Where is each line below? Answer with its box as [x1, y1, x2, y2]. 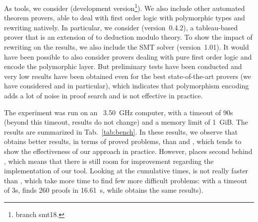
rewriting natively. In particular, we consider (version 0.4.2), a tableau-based [4, 22, 238, 32]
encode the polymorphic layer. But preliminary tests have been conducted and [4, 61, 242, 72]
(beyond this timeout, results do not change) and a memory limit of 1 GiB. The [4, 117, 248, 127]
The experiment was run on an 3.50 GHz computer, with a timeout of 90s [4, 107, 233, 117]
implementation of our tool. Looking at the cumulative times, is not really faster [4, 165, 249, 176]
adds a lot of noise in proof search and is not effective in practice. [4, 90, 203, 100]
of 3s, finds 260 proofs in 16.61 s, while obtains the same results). [4, 185, 203, 195]
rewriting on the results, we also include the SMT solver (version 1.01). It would [4, 42, 249, 52]
